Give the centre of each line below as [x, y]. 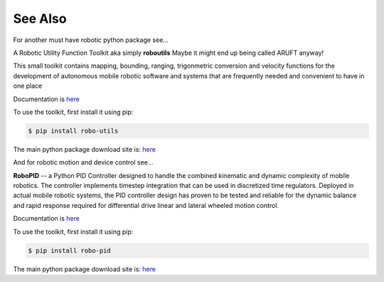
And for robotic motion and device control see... [83, 162]
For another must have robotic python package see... [91, 40]
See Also [40, 19]
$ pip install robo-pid [70, 250]
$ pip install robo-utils [73, 131]
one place [28, 86]
